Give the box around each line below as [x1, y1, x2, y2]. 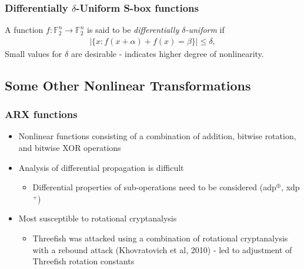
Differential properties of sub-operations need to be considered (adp [32, 181, 276, 193]
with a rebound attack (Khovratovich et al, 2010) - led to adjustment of [32, 243, 292, 255]
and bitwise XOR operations [18, 142, 121, 154]
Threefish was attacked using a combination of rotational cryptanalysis [32, 232, 288, 244]
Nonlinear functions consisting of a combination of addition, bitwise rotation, [18, 130, 296, 142]
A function [5, 23, 44, 36]
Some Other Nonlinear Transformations [5, 76, 251, 94]
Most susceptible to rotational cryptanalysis [18, 212, 177, 224]
